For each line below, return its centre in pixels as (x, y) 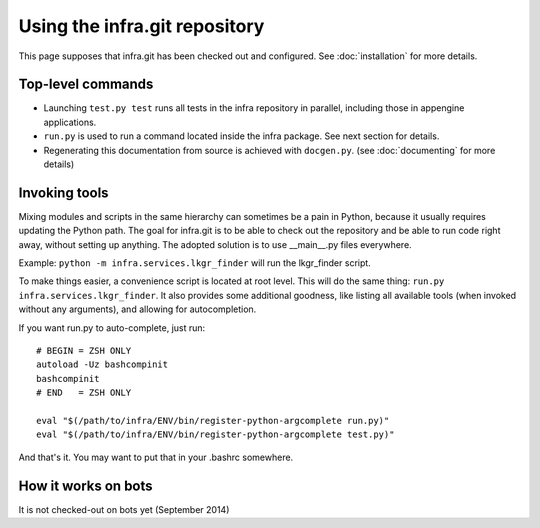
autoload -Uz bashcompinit (102, 364)
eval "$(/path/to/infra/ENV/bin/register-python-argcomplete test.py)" (215, 434)
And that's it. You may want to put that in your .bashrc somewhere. (156, 457)
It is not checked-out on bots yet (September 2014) (124, 509)
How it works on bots (86, 485)
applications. (70, 122)
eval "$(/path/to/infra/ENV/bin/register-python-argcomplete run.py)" (213, 420)
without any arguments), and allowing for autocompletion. (137, 309)
